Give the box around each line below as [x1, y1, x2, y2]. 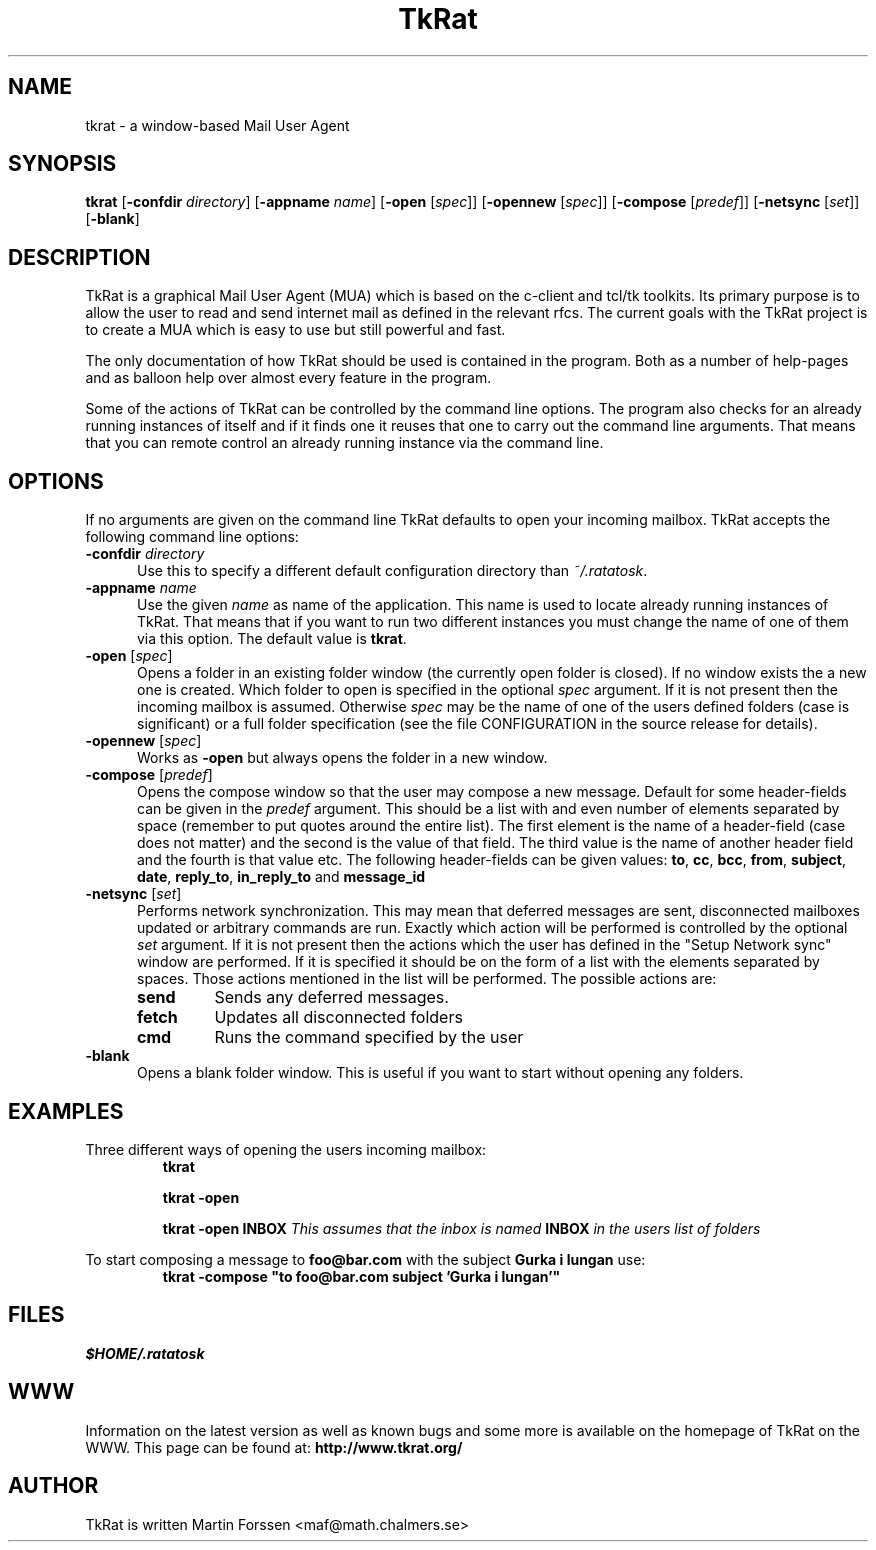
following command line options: [85, 528, 299, 546]
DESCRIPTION [8, 244, 151, 270]
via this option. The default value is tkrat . [137, 630, 407, 648]
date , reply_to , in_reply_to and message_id [137, 868, 426, 886]
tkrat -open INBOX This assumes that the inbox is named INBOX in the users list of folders [162, 1219, 761, 1237]
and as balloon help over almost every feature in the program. [85, 369, 492, 387]
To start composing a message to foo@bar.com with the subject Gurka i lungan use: [85, 1250, 646, 1268]
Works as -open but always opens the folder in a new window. [137, 749, 548, 767]
